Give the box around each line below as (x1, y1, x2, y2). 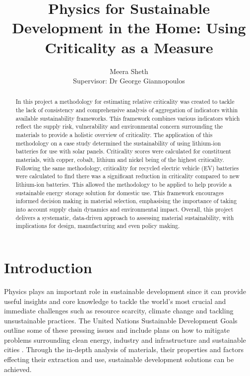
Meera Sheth (110, 66, 148, 76)
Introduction (4, 257, 92, 277)
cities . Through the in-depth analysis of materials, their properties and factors (4, 344, 244, 355)
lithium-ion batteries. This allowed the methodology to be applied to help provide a (15, 180, 232, 189)
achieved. (4, 364, 32, 374)
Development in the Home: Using (12, 17, 246, 38)
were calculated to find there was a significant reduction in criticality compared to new (15, 172, 240, 180)
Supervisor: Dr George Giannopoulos (73, 75, 185, 86)
